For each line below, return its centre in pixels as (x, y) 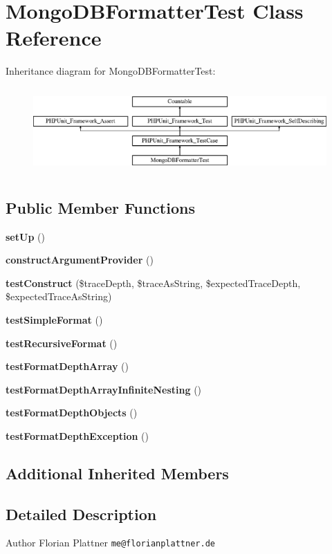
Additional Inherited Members (117, 473)
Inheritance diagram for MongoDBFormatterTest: (111, 71)
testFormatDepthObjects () (72, 413)
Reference (54, 38)
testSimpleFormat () (54, 319)
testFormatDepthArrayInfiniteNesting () (104, 389)
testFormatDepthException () (77, 435)
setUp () (25, 236)
